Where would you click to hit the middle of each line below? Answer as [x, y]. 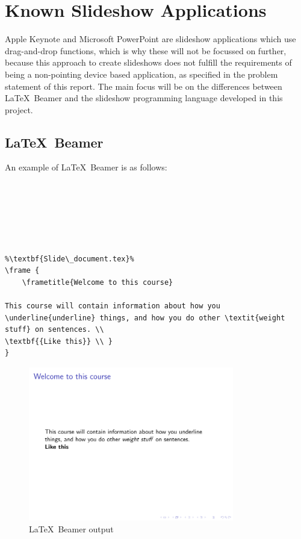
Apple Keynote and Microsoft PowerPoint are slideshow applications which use [150, 39]
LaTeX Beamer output [71, 528]
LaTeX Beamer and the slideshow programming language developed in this [144, 98]
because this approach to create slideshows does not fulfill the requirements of [148, 62]
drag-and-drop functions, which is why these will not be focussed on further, [146, 50]
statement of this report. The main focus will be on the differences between [144, 86]
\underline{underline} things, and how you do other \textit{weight [145, 318]
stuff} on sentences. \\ [54, 330]
